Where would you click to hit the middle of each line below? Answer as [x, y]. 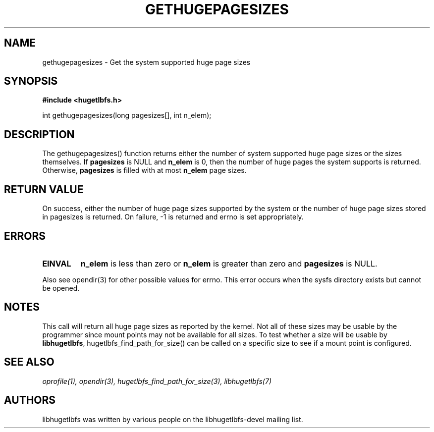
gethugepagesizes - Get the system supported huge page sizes [146, 62]
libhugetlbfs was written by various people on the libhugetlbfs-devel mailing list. [173, 419]
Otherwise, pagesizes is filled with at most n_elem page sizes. [144, 170]
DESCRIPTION [39, 134]
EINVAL [57, 263]
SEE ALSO [29, 362]
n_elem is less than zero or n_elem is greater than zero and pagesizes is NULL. [229, 263]
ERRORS [25, 236]
